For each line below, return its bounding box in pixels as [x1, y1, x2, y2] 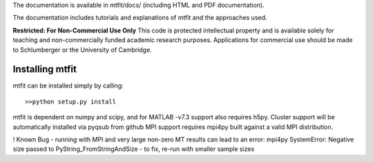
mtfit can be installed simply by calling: [12, 81, 124, 90]
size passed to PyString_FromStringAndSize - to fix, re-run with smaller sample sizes [12, 145, 255, 153]
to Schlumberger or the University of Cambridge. [12, 45, 152, 54]
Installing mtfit [12, 63, 77, 75]
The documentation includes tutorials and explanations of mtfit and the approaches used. [12, 14, 267, 22]
